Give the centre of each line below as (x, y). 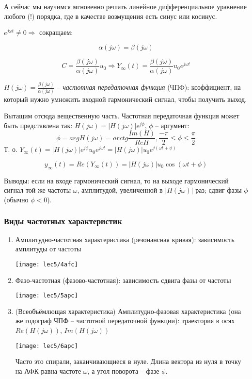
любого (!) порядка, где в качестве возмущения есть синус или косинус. (110, 16)
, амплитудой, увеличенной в (120, 190)
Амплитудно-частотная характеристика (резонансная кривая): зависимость (125, 239)
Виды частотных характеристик (63, 221)
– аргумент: (172, 125)
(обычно (16, 199)
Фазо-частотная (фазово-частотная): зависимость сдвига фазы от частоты (123, 280)
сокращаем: (56, 32)
